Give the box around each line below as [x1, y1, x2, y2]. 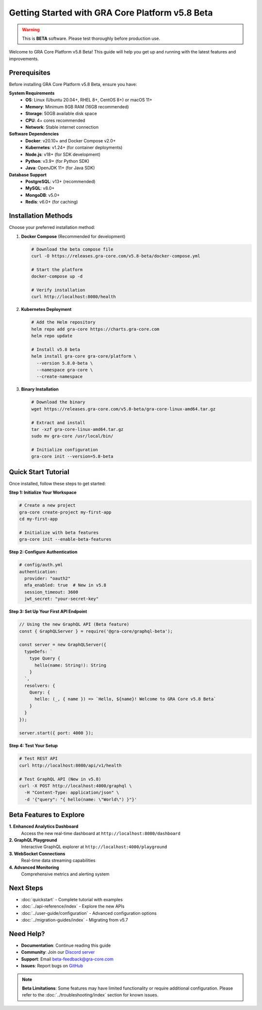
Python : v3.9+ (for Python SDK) [25, 158, 90, 164]
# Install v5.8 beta [31, 346, 80, 352]
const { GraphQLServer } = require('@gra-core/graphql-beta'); [19, 628, 173, 634]
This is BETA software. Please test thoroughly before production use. [22, 35, 160, 41]
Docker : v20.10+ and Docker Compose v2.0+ [25, 137, 116, 143]
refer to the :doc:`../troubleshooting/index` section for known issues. [22, 992, 159, 998]
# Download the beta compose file [31, 246, 114, 252]
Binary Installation [21, 386, 59, 392]
